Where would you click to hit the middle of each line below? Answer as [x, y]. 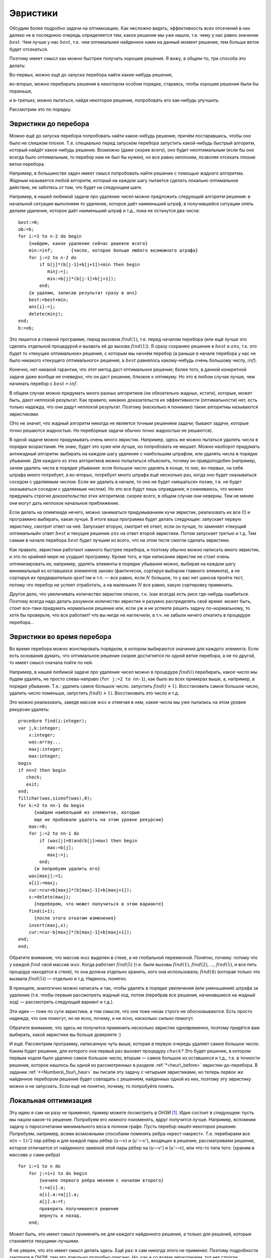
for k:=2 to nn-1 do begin [51, 805]
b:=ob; [26, 328]
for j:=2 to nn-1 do [54, 834]
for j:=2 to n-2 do [52, 257]
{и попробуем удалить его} [67, 869]
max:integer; [44, 756]
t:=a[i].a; [53, 1187]
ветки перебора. [27, 164]
